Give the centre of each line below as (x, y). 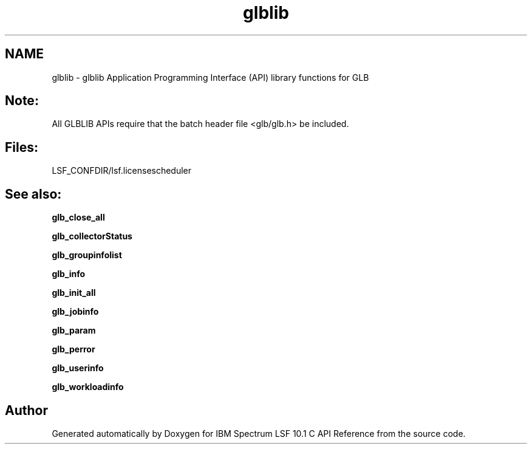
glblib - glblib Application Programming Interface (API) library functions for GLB (210, 77)
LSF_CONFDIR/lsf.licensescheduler (122, 171)
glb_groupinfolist (87, 255)
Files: (22, 147)
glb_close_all (78, 218)
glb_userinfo (78, 368)
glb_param (74, 331)
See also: (33, 194)
